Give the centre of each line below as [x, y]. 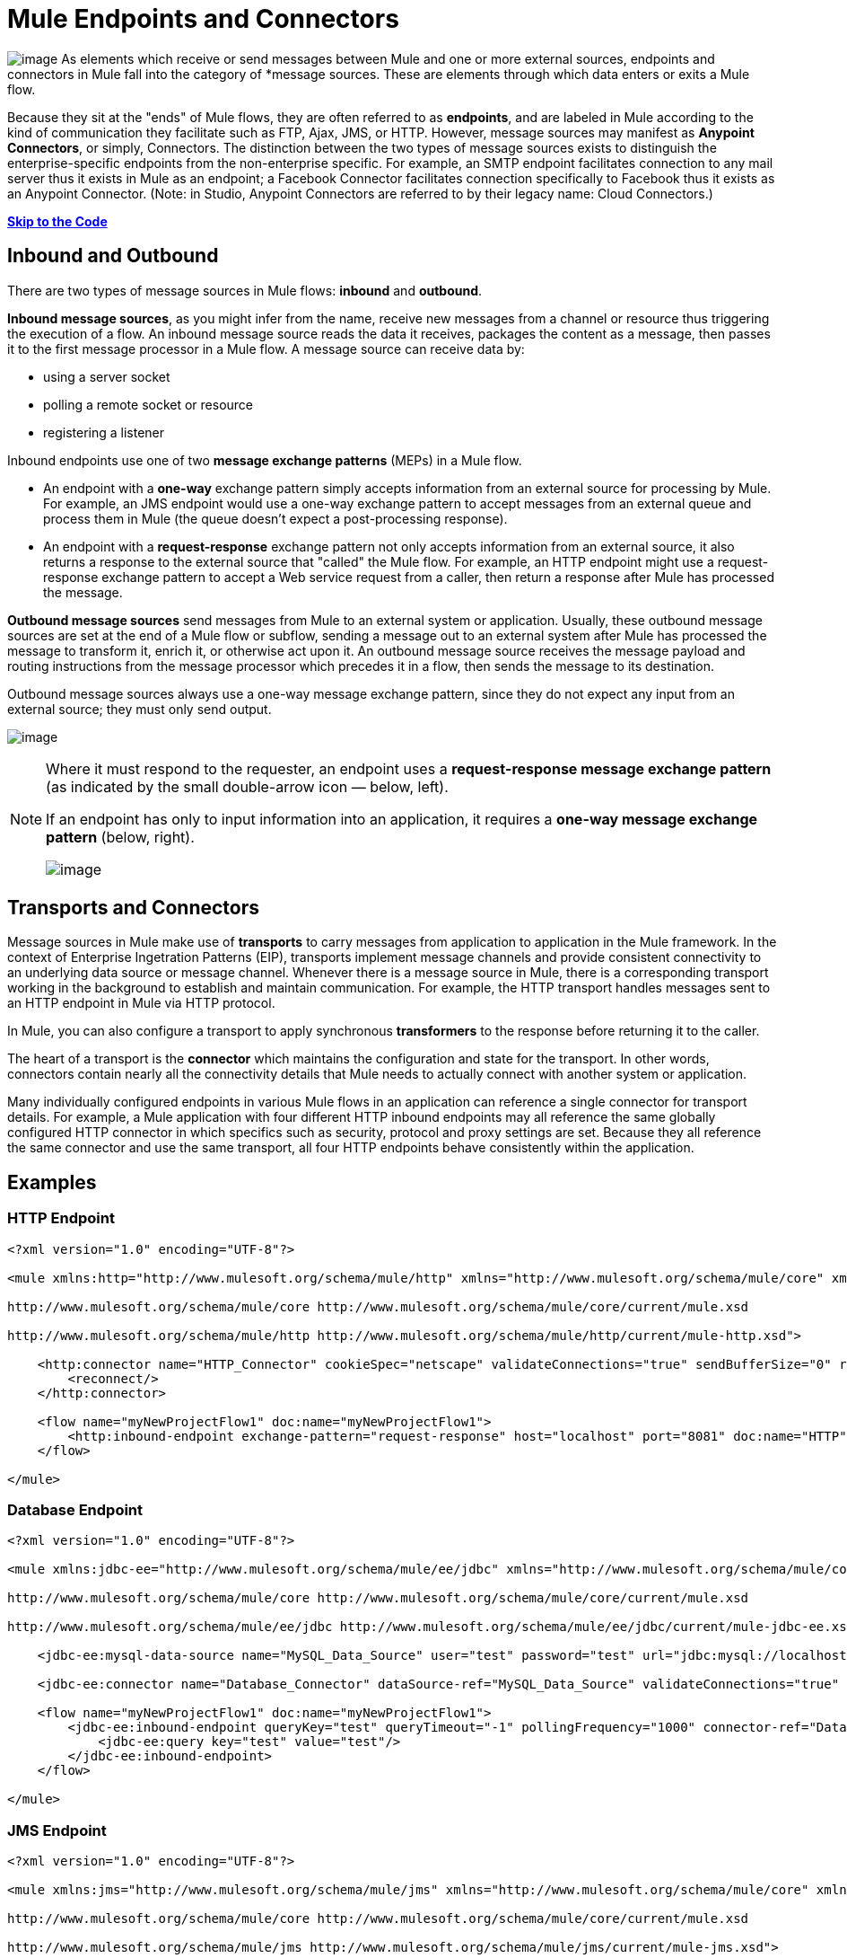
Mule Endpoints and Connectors [203, 19]
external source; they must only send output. [140, 709]
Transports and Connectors [134, 908]
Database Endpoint [75, 1510]
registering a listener [104, 432]
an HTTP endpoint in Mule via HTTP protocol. [141, 1003]
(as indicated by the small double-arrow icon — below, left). [247, 786]
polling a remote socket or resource [148, 404]
